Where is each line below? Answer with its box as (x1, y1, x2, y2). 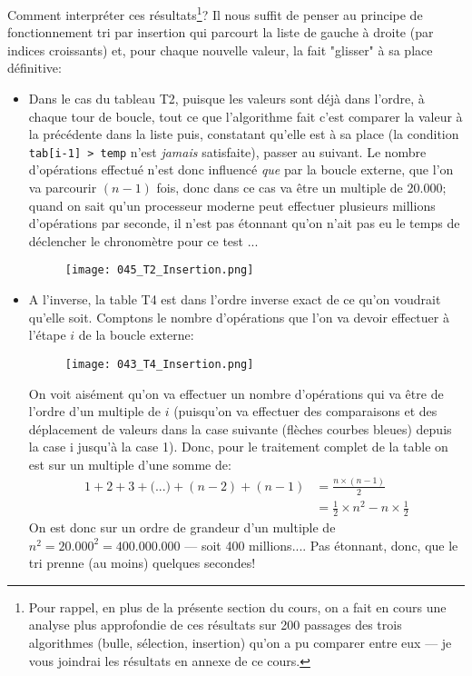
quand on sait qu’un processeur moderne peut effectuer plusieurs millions (28, 195, 436, 214)
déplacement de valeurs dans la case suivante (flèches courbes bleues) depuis (28, 419, 452, 438)
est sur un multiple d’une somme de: (28, 454, 231, 473)
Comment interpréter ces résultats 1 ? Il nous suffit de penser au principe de (7, 3, 423, 24)
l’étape (28, 325, 66, 344)
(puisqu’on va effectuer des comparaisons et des (173, 402, 438, 421)
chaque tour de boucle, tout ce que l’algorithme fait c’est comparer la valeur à (28, 106, 463, 125)
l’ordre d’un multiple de (28, 402, 161, 421)
